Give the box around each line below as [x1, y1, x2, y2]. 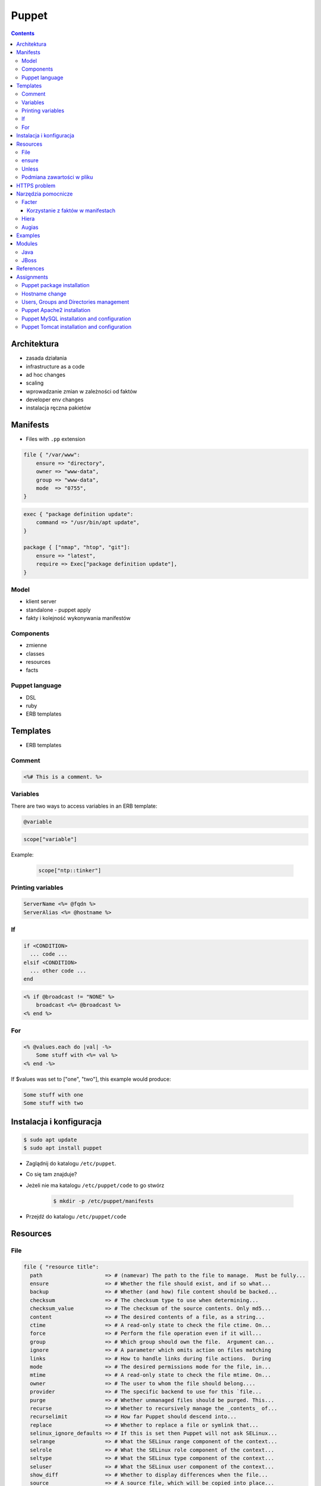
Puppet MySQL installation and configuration [21, 315, 131, 322]
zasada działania [26, 354, 67, 362]
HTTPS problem [16, 182, 56, 189]
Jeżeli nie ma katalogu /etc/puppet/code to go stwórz [26, 1182, 165, 1189]
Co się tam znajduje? [26, 1171, 77, 1178]
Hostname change [21, 290, 67, 297]
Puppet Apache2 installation [21, 307, 91, 314]
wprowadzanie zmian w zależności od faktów [26, 388, 137, 395]
